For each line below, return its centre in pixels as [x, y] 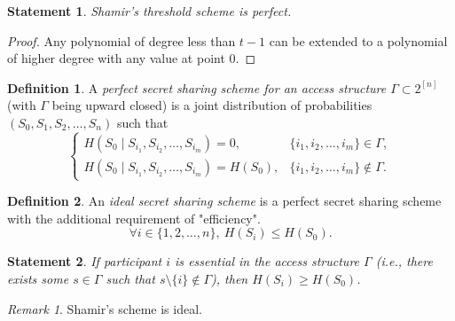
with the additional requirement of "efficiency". [134, 218]
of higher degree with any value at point [116, 58]
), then [230, 278]
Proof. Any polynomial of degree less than [122, 40]
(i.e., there [404, 261]
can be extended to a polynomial [358, 40]
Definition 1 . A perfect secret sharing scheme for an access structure [197, 87]
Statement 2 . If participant [85, 261]
